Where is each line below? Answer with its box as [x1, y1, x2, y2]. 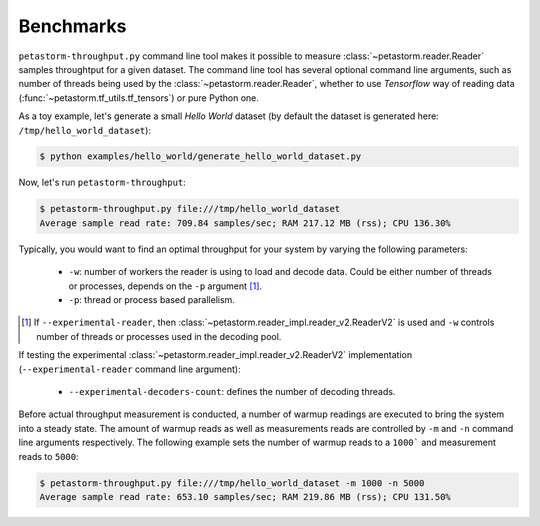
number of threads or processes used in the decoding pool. [36, 330, 282, 342]
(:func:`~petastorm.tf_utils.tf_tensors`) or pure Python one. [18, 91, 260, 104]
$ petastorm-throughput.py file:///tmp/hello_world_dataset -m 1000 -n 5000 [39, 477, 425, 489]
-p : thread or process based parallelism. [68, 294, 235, 305]
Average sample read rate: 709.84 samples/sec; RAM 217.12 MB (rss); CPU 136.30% [39, 217, 452, 229]
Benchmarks [18, 15, 127, 37]
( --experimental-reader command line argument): [18, 363, 241, 375]
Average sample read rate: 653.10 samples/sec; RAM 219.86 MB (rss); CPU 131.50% [39, 491, 452, 502]
